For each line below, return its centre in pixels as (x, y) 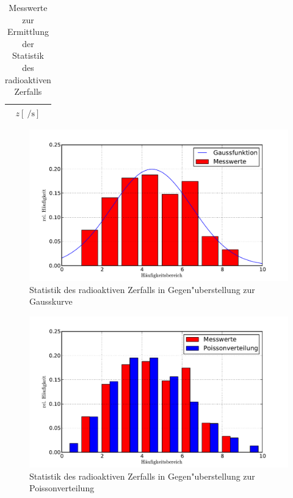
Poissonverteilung (62, 488)
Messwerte (28, 7)
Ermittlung (28, 32)
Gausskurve (51, 301)
